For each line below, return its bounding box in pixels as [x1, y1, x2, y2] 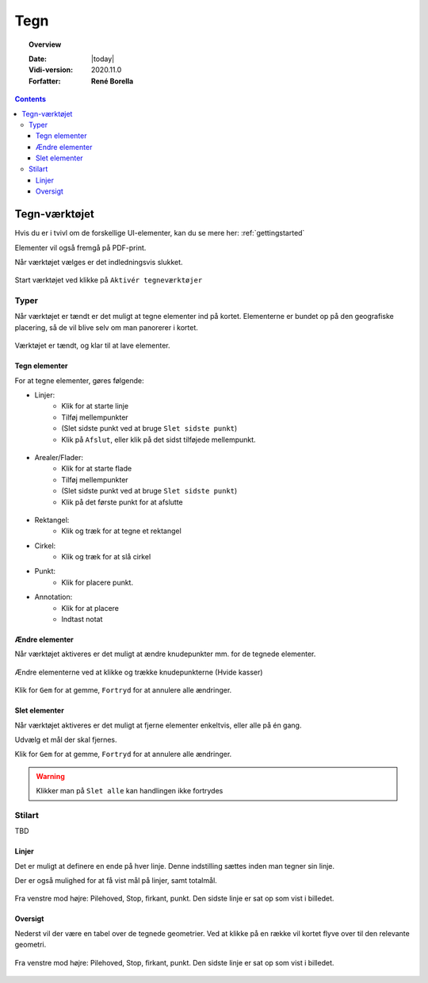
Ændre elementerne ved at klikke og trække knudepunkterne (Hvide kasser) [14, 667, 263, 677]
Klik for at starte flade [61, 464, 132, 474]
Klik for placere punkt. [61, 578, 134, 587]
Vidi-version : [29, 65, 74, 75]
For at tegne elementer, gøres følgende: [14, 375, 144, 385]
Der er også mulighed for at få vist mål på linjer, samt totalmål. [14, 876, 217, 885]
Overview [29, 40, 62, 49]
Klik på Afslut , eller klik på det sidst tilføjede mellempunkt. [61, 435, 257, 444]
